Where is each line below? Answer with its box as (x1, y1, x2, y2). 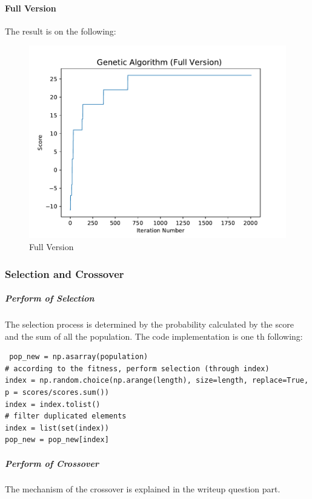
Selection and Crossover (5, 266, 124, 281)
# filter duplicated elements (5, 412, 127, 421)
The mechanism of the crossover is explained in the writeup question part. (5, 483, 280, 495)
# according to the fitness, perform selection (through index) (5, 364, 270, 373)
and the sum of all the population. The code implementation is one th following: (5, 329, 303, 342)
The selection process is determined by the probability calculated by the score (5, 317, 294, 330)
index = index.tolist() (5, 400, 101, 409)
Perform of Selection (5, 292, 95, 305)
